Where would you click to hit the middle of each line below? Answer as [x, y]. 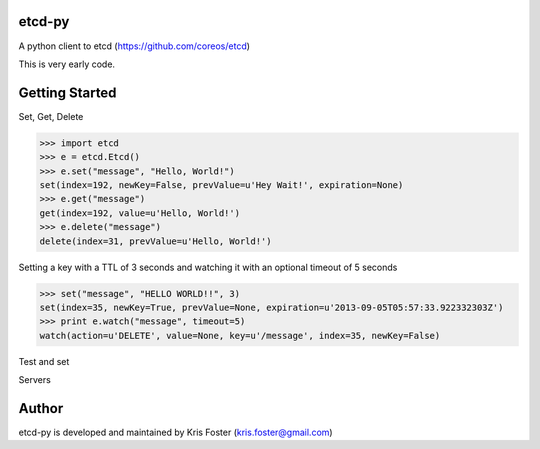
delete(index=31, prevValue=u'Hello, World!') [155, 241]
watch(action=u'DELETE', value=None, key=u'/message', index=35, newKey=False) [240, 335]
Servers [35, 380]
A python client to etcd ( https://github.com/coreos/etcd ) [134, 46]
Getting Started [67, 92]
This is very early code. [66, 64]
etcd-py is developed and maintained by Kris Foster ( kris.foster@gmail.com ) [176, 432]
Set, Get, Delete [51, 116]
